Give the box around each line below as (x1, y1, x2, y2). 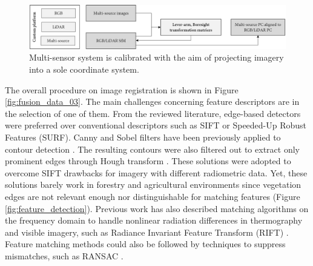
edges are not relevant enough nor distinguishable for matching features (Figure (5, 190, 300, 202)
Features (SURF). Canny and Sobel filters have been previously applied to (5, 131, 281, 144)
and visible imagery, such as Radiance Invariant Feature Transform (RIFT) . (5, 225, 289, 238)
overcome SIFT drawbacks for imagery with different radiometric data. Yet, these (5, 166, 308, 179)
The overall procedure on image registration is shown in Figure (5, 83, 239, 96)
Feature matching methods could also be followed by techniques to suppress (5, 238, 286, 250)
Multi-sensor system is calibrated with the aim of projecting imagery (29, 51, 284, 64)
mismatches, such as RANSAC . (5, 249, 124, 262)
